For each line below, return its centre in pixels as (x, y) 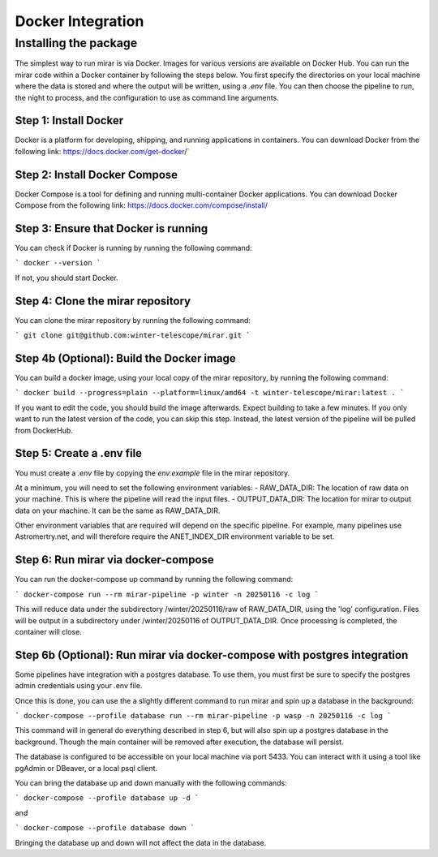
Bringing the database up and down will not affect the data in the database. (141, 842)
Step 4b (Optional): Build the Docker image (126, 358)
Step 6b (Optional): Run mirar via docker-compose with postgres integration (212, 655)
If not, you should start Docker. (67, 278)
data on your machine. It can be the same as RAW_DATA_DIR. (118, 510)
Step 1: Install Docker (69, 121)
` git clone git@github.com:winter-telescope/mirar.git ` (133, 336)
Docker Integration (79, 21)
